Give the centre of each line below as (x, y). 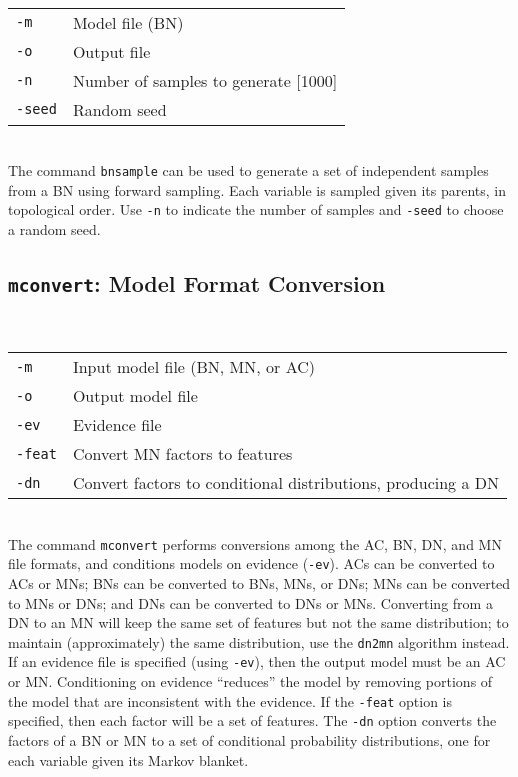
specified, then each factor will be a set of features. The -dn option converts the (252, 720)
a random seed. (54, 229)
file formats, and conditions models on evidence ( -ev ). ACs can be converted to (251, 563)
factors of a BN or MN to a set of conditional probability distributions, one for (249, 739)
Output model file (135, 396)
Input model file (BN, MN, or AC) (193, 367)
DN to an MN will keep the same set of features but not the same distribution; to (258, 622)
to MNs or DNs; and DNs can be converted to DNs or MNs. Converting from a (250, 602)
